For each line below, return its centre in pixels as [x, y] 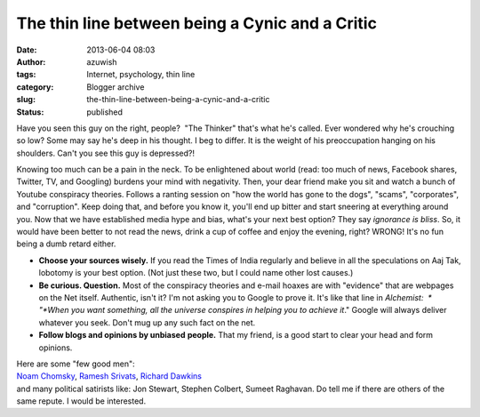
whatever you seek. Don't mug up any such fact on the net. [147, 322]
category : [35, 87]
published [105, 112]
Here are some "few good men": [76, 364]
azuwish [102, 61]
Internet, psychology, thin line [141, 75]
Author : [31, 61]
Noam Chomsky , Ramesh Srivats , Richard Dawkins [109, 376]
